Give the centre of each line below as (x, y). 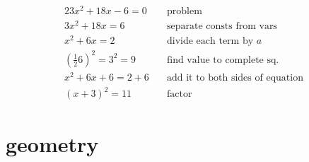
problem (184, 12)
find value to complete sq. (223, 60)
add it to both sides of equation (235, 77)
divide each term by (210, 41)
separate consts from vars (222, 27)
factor (179, 94)
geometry (52, 143)
